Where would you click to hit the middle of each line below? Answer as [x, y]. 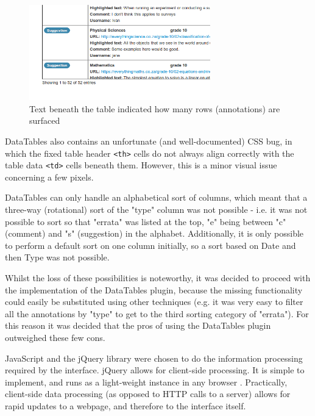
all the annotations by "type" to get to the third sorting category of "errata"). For [157, 313]
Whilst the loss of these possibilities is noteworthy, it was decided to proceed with [158, 277]
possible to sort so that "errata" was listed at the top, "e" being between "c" [146, 221]
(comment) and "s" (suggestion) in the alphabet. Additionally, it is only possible [154, 233]
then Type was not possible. [57, 257]
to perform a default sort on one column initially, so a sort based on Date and [150, 245]
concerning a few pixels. [49, 177]
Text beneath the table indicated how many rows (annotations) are [155, 108]
